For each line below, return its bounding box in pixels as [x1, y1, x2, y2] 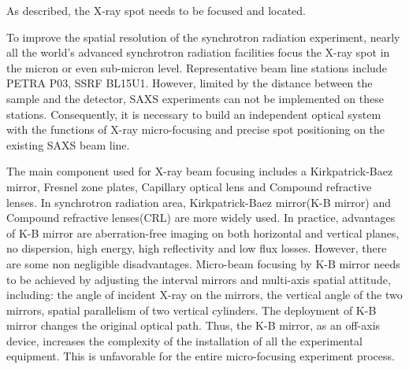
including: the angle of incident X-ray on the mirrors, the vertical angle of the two [6, 286, 403, 303]
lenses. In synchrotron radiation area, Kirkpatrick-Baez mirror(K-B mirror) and [6, 194, 392, 210]
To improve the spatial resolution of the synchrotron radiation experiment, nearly [6, 28, 400, 45]
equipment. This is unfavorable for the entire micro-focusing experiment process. [6, 348, 395, 364]
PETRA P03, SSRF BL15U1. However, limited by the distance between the [6, 75, 373, 91]
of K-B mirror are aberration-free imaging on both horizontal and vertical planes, [6, 224, 400, 241]
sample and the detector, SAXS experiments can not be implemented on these [6, 90, 384, 106]
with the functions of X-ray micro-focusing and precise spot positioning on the [6, 121, 385, 138]
